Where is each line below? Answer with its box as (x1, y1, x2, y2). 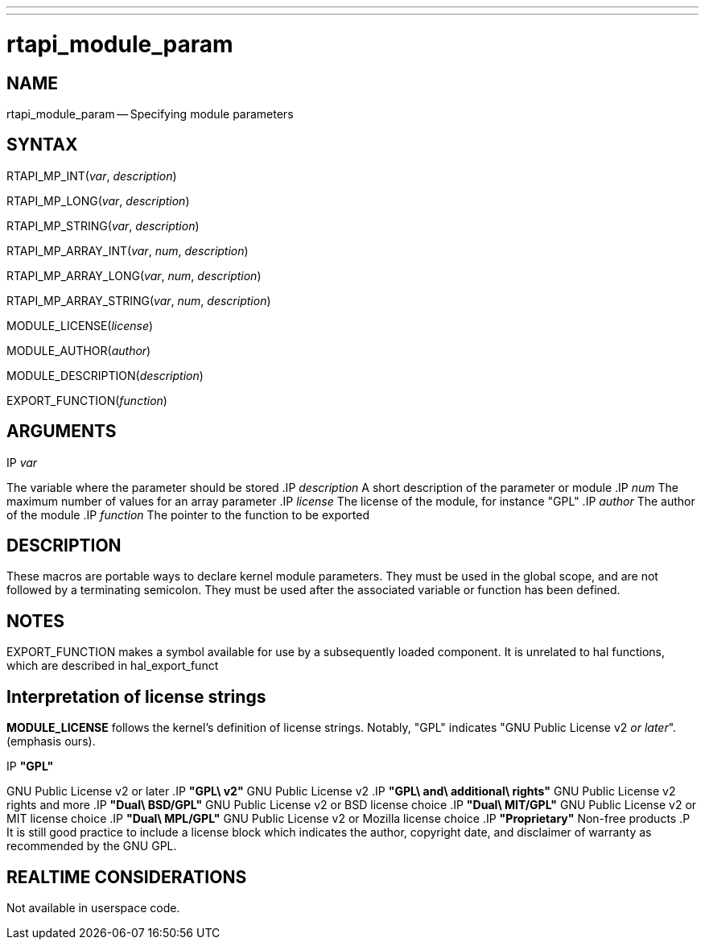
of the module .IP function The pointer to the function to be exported (6, 507, 370, 522)
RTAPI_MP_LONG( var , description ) (6, 193, 190, 208)
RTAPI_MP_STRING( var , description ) (6, 218, 200, 233)
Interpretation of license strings (6, 686, 266, 707)
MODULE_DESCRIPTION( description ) (6, 368, 204, 382)
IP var (6, 455, 38, 469)
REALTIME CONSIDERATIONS (6, 866, 247, 887)
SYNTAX (6, 134, 78, 155)
